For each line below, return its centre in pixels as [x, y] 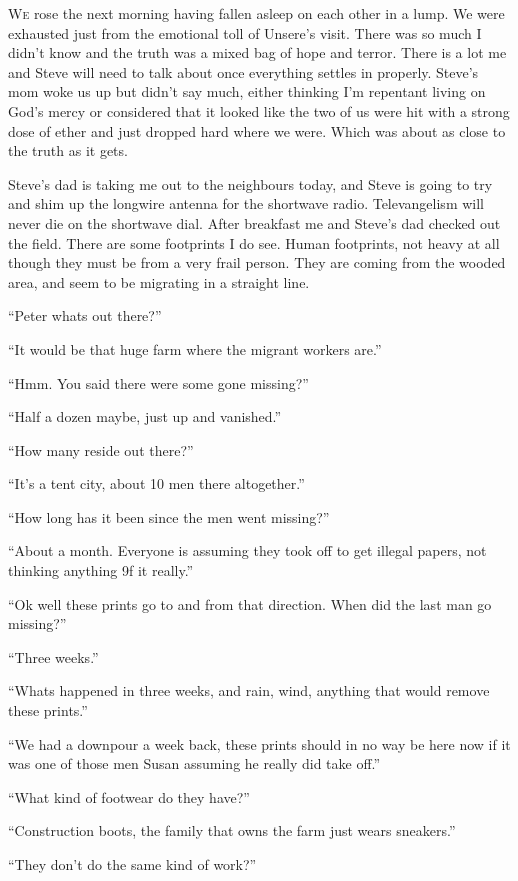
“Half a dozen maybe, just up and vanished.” [145, 416]
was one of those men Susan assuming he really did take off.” [194, 763]
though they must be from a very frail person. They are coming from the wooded [257, 262]
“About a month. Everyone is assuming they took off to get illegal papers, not [247, 550]
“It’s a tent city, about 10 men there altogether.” [156, 483]
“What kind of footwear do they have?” [129, 796]
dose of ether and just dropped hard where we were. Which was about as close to [257, 130]
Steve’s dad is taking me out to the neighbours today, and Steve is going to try [250, 183]
